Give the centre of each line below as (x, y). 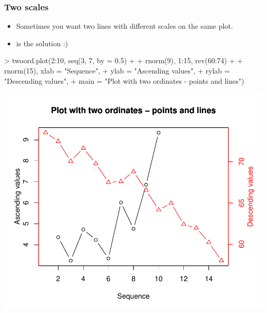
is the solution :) (42, 43)
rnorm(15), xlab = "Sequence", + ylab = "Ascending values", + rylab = (117, 70)
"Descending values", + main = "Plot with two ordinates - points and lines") (124, 80)
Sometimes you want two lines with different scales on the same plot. (125, 26)
